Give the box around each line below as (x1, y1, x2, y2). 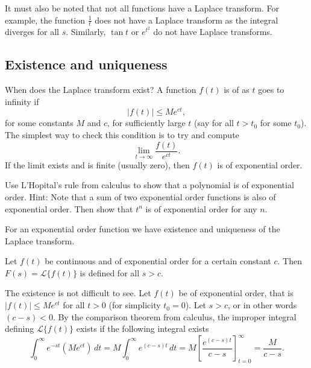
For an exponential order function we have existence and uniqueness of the (5, 223, 280, 235)
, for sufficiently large (107, 116, 186, 129)
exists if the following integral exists (76, 322, 209, 335)
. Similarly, (66, 25, 106, 38)
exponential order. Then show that (5, 202, 133, 215)
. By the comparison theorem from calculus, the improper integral (52, 310, 297, 323)
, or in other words (228, 299, 297, 311)
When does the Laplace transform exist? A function (5, 83, 196, 96)
